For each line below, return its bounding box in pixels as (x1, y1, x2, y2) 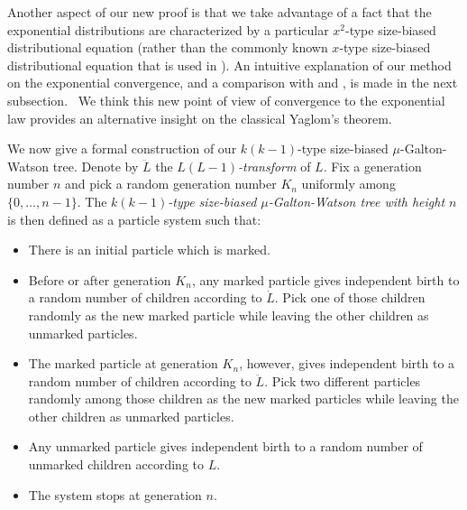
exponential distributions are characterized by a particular (7, 20, 329, 39)
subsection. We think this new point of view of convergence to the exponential (7, 90, 445, 109)
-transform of (238, 156, 311, 175)
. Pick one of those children (274, 288, 426, 307)
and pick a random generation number (65, 174, 277, 193)
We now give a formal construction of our (7, 139, 237, 158)
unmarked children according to (28, 455, 204, 474)
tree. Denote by (52, 156, 139, 175)
